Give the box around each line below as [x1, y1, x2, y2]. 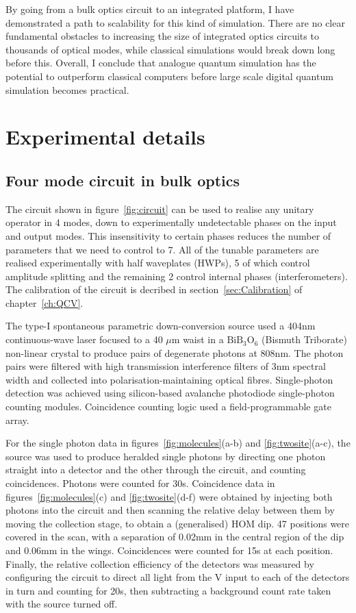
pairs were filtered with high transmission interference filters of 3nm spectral [5, 359, 326, 373]
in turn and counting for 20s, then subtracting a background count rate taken [5, 583, 331, 597]
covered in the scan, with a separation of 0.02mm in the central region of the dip [5, 529, 344, 544]
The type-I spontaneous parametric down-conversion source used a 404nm [5, 318, 316, 333]
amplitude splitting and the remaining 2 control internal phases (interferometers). [5, 268, 348, 283]
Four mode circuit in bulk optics [5, 169, 240, 190]
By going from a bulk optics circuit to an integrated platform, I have [5, 2, 294, 16]
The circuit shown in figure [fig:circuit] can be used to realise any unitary [5, 201, 314, 216]
